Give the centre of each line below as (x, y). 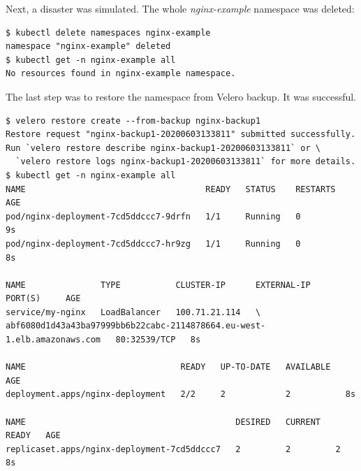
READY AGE (33, 436)
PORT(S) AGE (43, 299)
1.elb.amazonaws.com (53, 340)
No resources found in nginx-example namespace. (121, 74)
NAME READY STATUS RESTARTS (171, 189)
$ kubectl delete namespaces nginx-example (108, 32)
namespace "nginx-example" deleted (88, 46)
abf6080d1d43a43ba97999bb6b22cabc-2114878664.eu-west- (136, 326)
